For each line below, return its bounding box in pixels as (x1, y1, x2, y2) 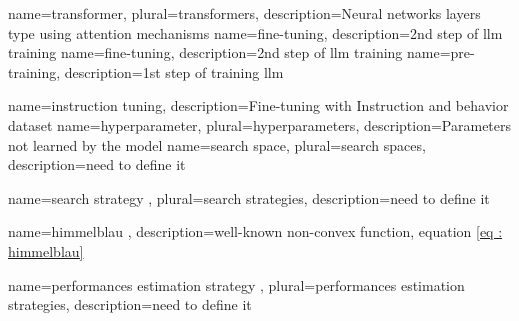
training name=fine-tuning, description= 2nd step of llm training (8, 42, 403, 63)
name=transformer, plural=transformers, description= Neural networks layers (8, 3, 481, 23)
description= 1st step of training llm (64, 61, 284, 82)
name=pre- (407, 42, 475, 63)
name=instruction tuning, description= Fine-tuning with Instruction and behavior (8, 95, 509, 116)
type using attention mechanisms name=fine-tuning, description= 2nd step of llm (8, 22, 503, 43)
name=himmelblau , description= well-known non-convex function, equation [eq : (8, 221, 503, 242)
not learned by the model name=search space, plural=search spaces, (8, 134, 426, 155)
